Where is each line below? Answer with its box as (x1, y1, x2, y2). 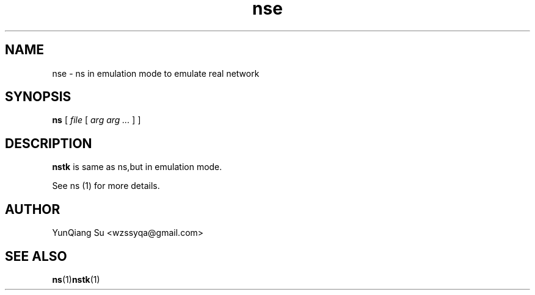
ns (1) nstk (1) (52, 274, 100, 285)
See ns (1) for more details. (52, 180, 160, 191)
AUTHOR (5, 201, 60, 217)
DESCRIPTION (5, 135, 92, 151)
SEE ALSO (5, 248, 67, 264)
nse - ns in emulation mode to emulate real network (52, 68, 260, 79)
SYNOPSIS (5, 89, 71, 105)
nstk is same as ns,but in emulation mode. (52, 162, 222, 172)
